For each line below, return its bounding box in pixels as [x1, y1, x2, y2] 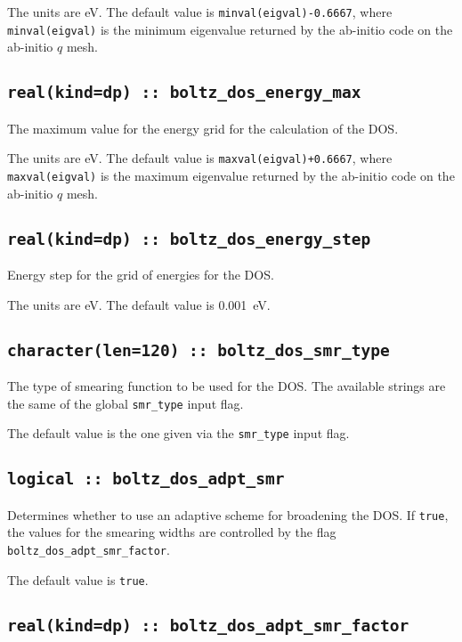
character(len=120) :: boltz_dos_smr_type [7, 340, 390, 360]
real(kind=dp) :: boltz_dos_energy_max [7, 83, 361, 102]
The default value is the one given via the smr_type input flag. [7, 424, 350, 443]
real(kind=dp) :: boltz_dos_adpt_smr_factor [7, 615, 409, 635]
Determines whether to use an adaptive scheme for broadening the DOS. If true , [7, 505, 449, 524]
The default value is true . [7, 570, 149, 589]
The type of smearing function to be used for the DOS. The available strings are [7, 376, 446, 394]
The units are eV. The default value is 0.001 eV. [7, 295, 271, 313]
